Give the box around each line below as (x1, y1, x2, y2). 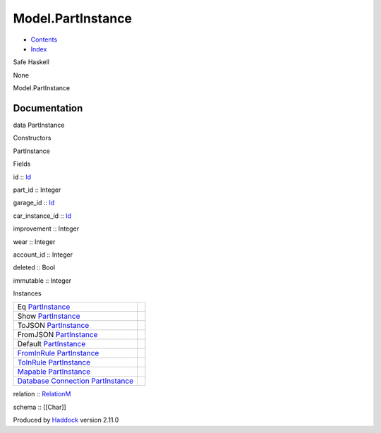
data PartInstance (13, 121, 65, 130)
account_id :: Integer (13, 250, 73, 259)
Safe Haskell (13, 58, 49, 66)
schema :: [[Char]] (13, 403, 66, 411)
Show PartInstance (17, 311, 80, 321)
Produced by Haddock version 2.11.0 (13, 416, 119, 425)
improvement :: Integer (13, 224, 80, 233)
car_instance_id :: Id (13, 212, 72, 220)
